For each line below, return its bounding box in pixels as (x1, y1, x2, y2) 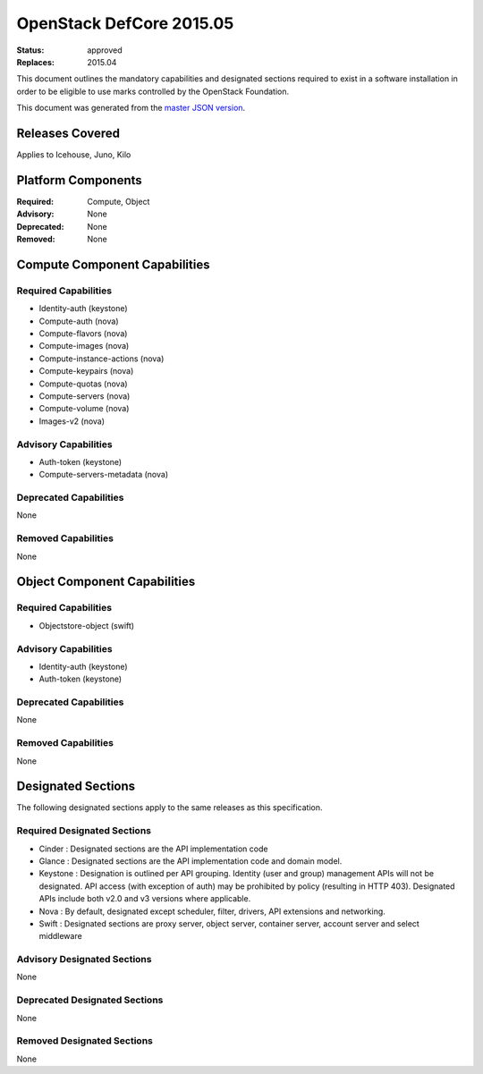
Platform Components (16, 173, 142, 188)
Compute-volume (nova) (38, 403, 130, 414)
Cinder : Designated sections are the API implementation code (38, 843, 268, 854)
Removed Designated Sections (16, 1035, 154, 1047)
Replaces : (16, 56, 55, 67)
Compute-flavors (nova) (38, 328, 128, 339)
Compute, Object (87, 196, 150, 207)
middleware (38, 931, 82, 942)
